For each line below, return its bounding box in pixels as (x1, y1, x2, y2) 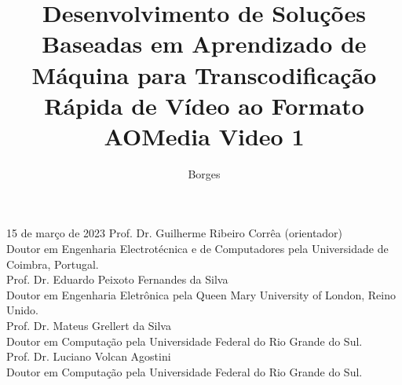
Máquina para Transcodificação (31, 58, 377, 90)
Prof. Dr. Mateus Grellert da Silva (6, 317, 171, 334)
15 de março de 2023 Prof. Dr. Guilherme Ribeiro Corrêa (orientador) (6, 225, 343, 241)
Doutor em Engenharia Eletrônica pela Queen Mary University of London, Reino (6, 286, 396, 302)
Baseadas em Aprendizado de (42, 27, 367, 60)
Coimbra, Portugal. (6, 255, 99, 272)
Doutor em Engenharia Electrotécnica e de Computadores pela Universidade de (6, 240, 389, 257)
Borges (188, 165, 221, 181)
